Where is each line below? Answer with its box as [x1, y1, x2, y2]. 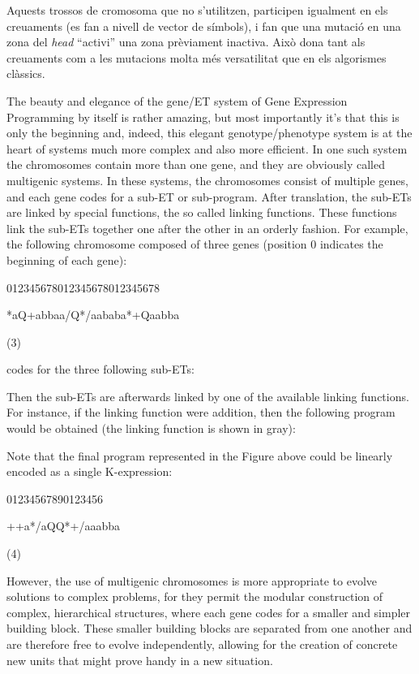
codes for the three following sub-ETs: [6, 361, 195, 378]
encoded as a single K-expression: [6, 463, 173, 480]
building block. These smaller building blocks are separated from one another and [6, 620, 413, 637]
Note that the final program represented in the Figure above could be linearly [6, 447, 393, 464]
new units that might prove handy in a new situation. [6, 651, 273, 668]
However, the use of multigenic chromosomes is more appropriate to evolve [6, 572, 377, 589]
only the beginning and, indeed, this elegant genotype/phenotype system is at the [6, 124, 413, 141]
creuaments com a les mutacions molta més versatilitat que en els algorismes [6, 49, 387, 66]
